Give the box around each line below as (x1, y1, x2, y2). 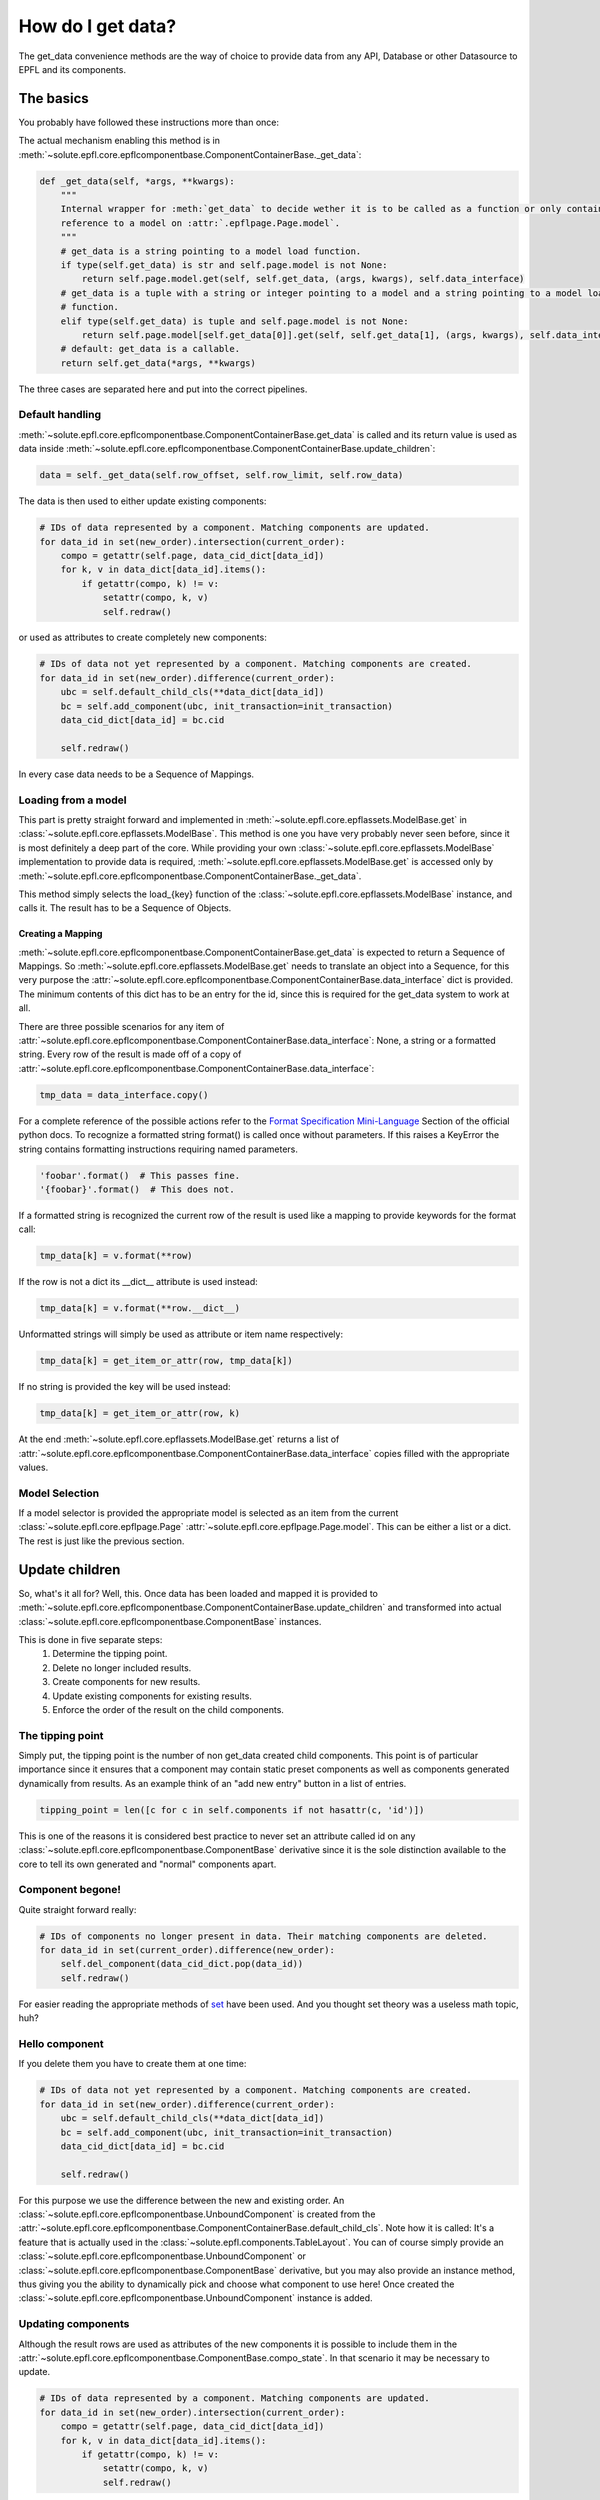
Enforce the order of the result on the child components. (52, 1703, 285, 1715)
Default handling (18, 408, 102, 422)
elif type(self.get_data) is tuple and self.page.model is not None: (60, 315, 409, 327)
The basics (18, 90, 89, 107)
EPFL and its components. (18, 63, 127, 75)
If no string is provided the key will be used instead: (18, 1381, 231, 1393)
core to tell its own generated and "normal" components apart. (18, 1858, 277, 1870)
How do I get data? (18, 15, 177, 37)
